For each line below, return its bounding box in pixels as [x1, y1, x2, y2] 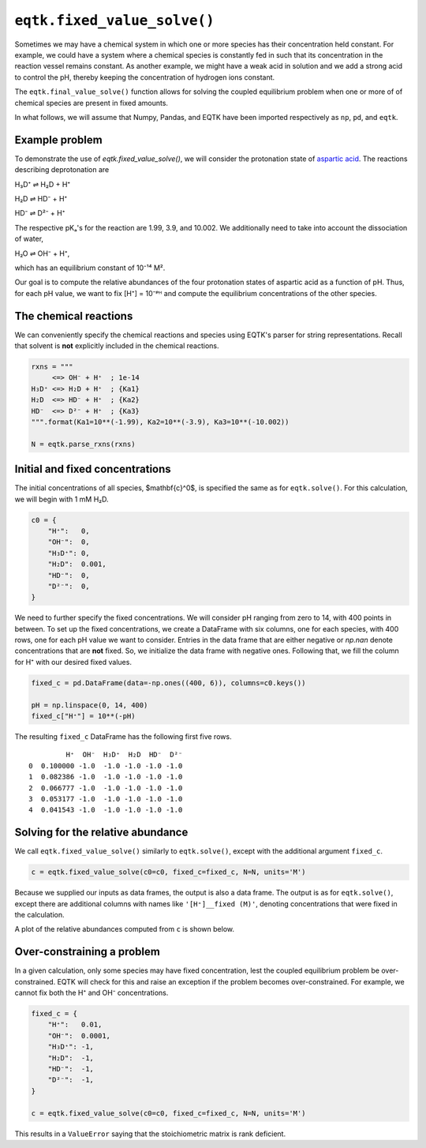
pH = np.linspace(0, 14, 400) [31, 700, 148, 710]
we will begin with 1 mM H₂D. [14, 494, 110, 504]
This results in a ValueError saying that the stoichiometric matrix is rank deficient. [14, 1129, 286, 1139]
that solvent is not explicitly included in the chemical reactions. [14, 341, 220, 351]
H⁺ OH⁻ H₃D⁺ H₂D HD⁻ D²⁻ [65, 750, 183, 760]
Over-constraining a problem [14, 945, 161, 959]
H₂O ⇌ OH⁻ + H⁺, [14, 249, 70, 258]
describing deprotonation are [14, 165, 110, 174]
